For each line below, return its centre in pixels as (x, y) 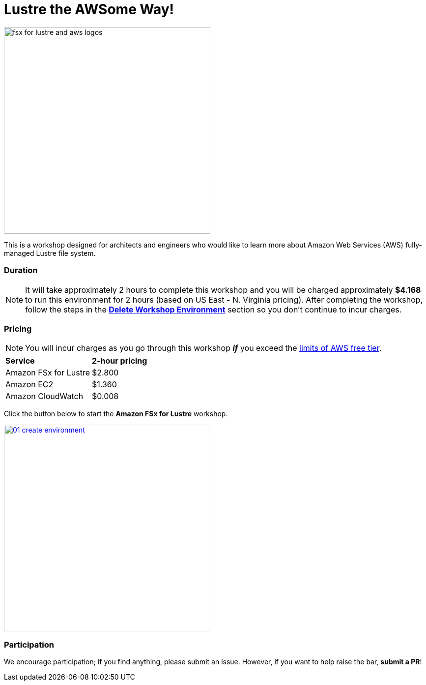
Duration (21, 270)
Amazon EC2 (29, 385)
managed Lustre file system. (50, 253)
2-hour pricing (119, 361)
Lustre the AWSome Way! (89, 9)
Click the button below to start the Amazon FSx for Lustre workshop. (116, 414)
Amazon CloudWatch (44, 396)
